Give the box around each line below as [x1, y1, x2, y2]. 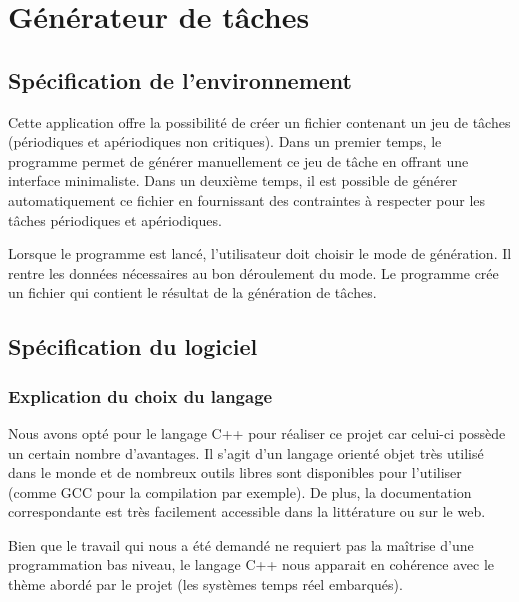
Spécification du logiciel [8, 331, 258, 362]
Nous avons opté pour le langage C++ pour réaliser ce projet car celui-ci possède [8, 422, 506, 443]
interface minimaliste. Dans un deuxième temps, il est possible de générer [8, 170, 458, 191]
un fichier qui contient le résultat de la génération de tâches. [8, 282, 377, 303]
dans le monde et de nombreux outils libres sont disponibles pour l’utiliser [8, 462, 462, 483]
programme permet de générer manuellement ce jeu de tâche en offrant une [8, 150, 469, 171]
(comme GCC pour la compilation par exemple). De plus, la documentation [8, 481, 472, 502]
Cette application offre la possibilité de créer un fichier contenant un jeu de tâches [8, 111, 511, 132]
